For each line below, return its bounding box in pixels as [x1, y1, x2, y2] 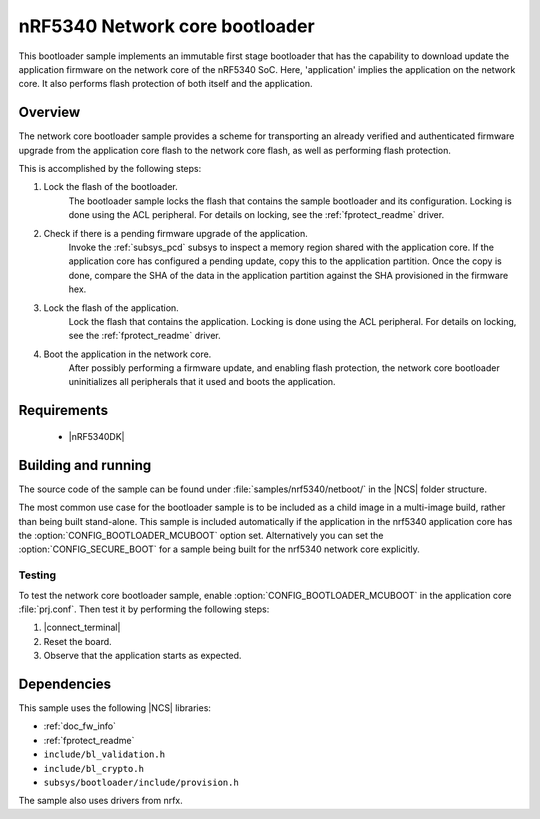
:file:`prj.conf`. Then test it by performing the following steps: [18, 603, 270, 615]
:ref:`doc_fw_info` [43, 720, 117, 732]
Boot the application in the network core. [43, 348, 212, 360]
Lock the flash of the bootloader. [43, 181, 179, 193]
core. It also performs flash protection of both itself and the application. [18, 78, 313, 90]
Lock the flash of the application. [43, 301, 179, 314]
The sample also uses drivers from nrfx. [18, 795, 184, 807]
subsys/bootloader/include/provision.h [43, 776, 239, 788]
